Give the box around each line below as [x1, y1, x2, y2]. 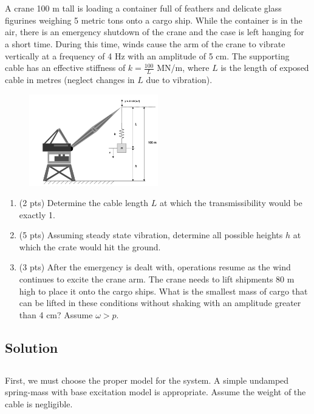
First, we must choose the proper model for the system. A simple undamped [5, 373, 289, 386]
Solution [5, 338, 58, 356]
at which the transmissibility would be [159, 196, 302, 209]
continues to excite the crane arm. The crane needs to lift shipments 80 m [19, 273, 295, 285]
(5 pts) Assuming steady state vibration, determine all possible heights [19, 229, 283, 241]
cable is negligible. [5, 397, 73, 410]
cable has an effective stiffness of [5, 61, 126, 74]
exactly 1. [19, 208, 55, 221]
